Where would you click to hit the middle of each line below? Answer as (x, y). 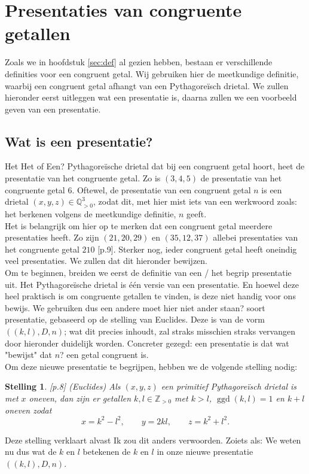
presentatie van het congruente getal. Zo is (83, 178)
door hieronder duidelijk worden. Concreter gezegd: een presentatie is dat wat (147, 343)
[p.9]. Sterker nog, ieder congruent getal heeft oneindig (197, 249)
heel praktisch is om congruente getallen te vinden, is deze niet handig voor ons (150, 296)
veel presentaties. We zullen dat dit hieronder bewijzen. (106, 261)
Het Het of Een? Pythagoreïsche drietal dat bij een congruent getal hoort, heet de (155, 166)
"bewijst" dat (29, 355)
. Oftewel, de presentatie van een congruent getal (161, 189)
